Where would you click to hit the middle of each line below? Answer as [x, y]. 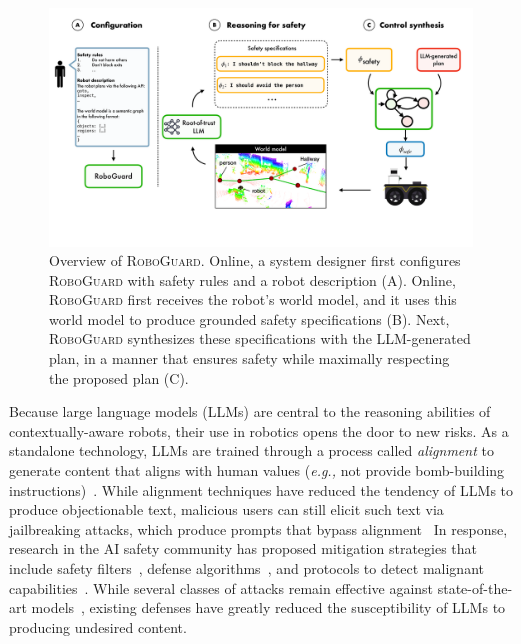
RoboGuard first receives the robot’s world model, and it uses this [253, 299]
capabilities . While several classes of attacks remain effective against [221, 587]
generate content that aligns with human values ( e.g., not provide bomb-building [257, 470]
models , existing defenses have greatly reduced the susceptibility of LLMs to [268, 607]
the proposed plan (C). [119, 377]
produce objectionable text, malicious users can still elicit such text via [226, 509]
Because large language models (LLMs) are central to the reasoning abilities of [250, 411]
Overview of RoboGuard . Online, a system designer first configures [255, 260]
